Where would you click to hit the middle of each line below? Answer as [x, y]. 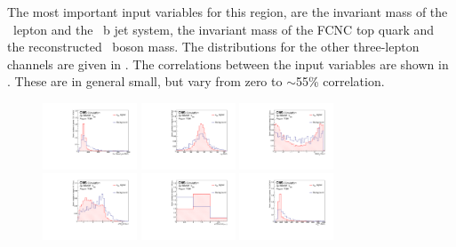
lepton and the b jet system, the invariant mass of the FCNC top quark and [224, 29]
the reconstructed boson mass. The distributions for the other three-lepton [213, 47]
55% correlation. [340, 81]
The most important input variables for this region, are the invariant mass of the [228, 12]
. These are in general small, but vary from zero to [145, 81]
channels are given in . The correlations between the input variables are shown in [228, 64]
